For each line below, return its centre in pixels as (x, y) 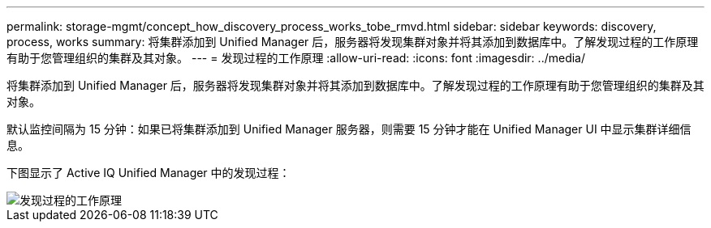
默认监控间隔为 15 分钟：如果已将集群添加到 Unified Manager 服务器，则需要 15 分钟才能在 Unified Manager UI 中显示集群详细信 (349, 129)
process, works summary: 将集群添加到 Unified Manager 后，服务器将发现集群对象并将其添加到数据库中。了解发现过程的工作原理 (353, 42)
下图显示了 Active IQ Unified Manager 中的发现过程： (149, 173)
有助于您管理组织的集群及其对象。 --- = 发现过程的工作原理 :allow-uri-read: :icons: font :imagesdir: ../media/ (296, 58)
